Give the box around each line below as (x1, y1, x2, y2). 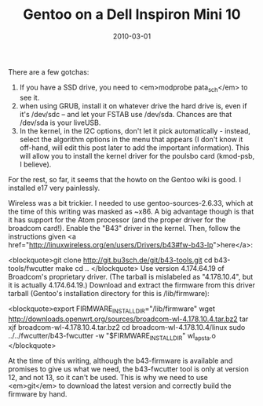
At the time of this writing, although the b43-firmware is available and (8, 356, 233, 366)
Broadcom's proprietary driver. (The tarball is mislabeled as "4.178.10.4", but (8, 272, 254, 281)
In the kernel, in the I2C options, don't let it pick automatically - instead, (19, 126, 251, 135)
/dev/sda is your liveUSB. (19, 118, 101, 127)
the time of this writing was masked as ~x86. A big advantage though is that (8, 207, 254, 216)
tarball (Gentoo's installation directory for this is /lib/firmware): (8, 288, 210, 298)
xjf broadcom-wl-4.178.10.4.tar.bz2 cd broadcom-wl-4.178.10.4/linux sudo (8, 322, 246, 331)
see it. (19, 93, 40, 102)
